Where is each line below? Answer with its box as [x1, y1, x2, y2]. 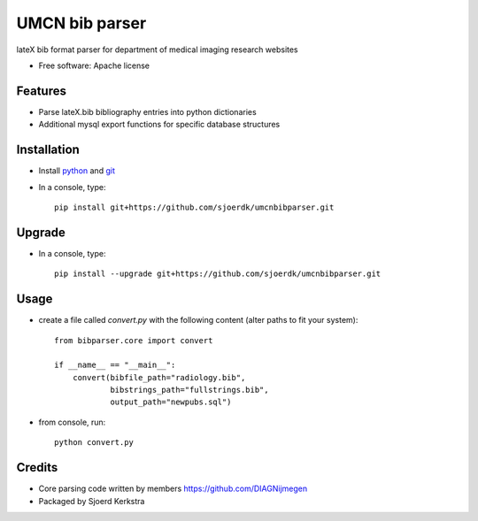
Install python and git [38, 165, 115, 176]
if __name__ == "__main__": [54, 360, 176, 371]
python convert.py [54, 438, 135, 448]
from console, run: [38, 417, 106, 427]
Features [16, 83, 66, 98]
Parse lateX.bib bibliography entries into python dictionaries [38, 106, 257, 117]
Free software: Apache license [38, 60, 150, 71]
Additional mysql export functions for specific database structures [38, 119, 281, 130]
